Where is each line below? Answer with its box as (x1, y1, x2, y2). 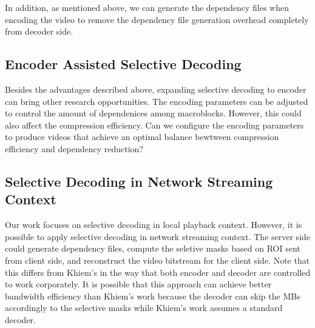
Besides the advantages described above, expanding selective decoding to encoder (5, 82, 307, 95)
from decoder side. (5, 25, 73, 38)
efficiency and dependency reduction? (5, 142, 143, 155)
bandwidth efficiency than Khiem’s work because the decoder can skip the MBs (5, 289, 300, 302)
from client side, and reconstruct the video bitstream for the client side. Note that (5, 253, 310, 266)
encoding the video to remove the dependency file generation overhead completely (5, 13, 309, 25)
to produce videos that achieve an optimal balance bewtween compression (5, 130, 279, 143)
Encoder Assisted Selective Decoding (5, 55, 242, 73)
